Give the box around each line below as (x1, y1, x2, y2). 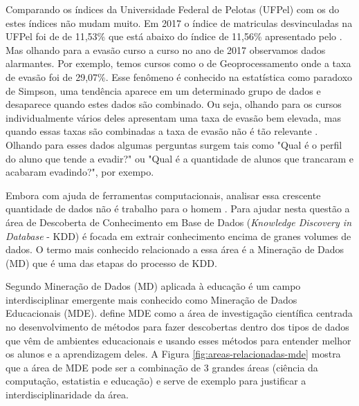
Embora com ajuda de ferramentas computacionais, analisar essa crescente (6, 187, 321, 202)
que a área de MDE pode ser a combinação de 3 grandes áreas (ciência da (6, 360, 318, 374)
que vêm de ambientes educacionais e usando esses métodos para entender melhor (6, 333, 351, 347)
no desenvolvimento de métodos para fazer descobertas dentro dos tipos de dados (6, 320, 349, 334)
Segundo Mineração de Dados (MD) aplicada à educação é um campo (6, 279, 301, 293)
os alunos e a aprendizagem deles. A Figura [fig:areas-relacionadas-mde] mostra (6, 347, 341, 361)
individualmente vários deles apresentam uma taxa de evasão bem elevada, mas (6, 110, 341, 124)
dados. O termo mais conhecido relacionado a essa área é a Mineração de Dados (6, 242, 344, 257)
